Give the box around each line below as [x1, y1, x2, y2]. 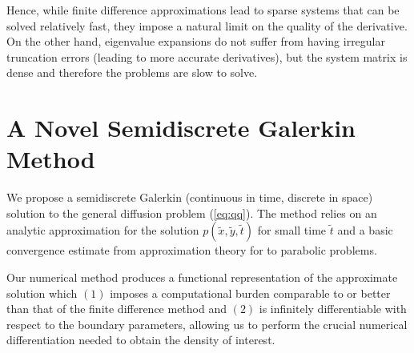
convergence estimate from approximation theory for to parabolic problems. [6, 242, 377, 259]
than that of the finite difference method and [6, 300, 227, 317]
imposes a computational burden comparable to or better [110, 284, 391, 301]
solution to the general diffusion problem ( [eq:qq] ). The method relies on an [6, 204, 377, 221]
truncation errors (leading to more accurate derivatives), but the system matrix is [6, 48, 408, 65]
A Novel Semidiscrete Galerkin [6, 111, 356, 144]
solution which [6, 284, 78, 301]
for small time [257, 222, 327, 239]
